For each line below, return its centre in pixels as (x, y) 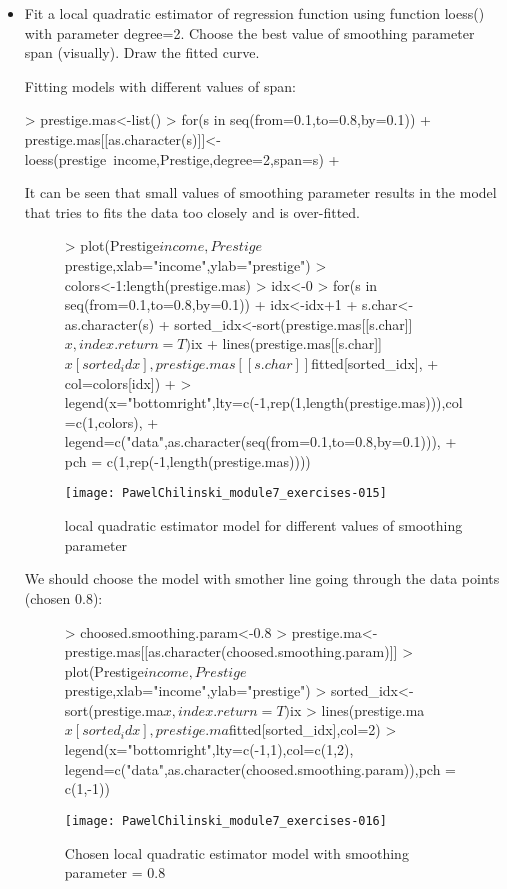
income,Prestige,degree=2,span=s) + (226, 158)
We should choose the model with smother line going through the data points (262, 578)
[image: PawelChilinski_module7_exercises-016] (225, 820)
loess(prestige (65, 158)
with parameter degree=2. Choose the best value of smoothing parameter (249, 32)
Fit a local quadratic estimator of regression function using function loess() (254, 13)
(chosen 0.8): (63, 597)
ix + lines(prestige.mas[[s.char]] (286, 343)
